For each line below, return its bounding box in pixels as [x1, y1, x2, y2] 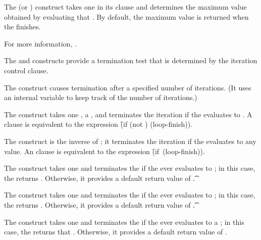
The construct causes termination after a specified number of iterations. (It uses [4, 82, 251, 92]
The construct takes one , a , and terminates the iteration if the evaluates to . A [4, 109, 252, 119]
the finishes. [4, 21, 41, 32]
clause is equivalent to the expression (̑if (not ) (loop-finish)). [4, 119, 192, 129]
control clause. [4, 65, 48, 75]
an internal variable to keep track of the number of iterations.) [4, 92, 197, 103]
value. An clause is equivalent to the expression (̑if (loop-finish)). [4, 146, 205, 156]
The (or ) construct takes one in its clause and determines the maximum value [4, 2, 247, 12]
